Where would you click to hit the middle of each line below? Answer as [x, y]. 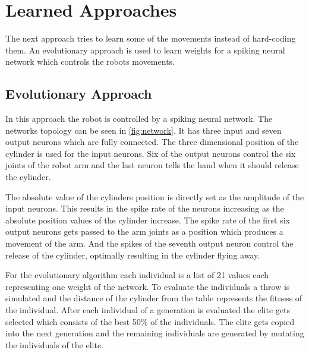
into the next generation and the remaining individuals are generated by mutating [155, 333]
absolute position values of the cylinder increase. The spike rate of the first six [148, 220]
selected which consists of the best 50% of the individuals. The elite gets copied [150, 321]
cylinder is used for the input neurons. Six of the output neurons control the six [151, 153]
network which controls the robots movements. [90, 62]
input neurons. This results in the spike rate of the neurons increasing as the [145, 208]
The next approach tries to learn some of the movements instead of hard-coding [151, 38]
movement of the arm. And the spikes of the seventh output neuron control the [149, 243]
